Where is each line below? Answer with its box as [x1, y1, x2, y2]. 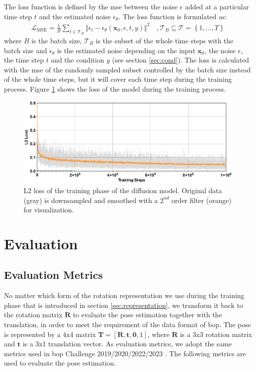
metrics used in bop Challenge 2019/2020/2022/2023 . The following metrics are [4, 348, 246, 358]
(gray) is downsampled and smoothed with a [24, 195, 158, 205]
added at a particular [185, 1, 249, 11]
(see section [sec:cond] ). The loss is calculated [112, 55, 249, 65]
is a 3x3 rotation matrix [180, 329, 253, 339]
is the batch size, [31, 35, 82, 45]
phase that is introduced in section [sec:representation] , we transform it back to [4, 300, 243, 310]
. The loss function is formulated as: [118, 11, 227, 21]
